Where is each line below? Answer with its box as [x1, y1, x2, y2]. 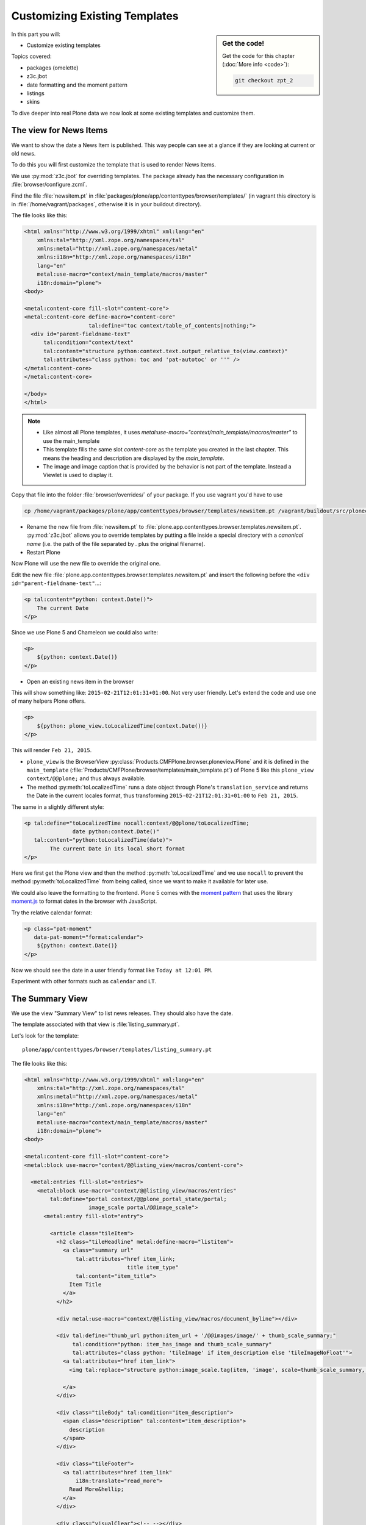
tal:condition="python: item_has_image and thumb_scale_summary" [72, 1341, 272, 1347]
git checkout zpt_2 [235, 77, 293, 84]
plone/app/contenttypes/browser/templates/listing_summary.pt [22, 1046, 212, 1053]
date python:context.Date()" [72, 828, 160, 835]
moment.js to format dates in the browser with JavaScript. [11, 897, 157, 905]
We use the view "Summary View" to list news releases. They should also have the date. [11, 1010, 233, 1017]
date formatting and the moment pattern [26, 81, 128, 88]
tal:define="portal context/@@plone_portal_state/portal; [49, 1196, 227, 1203]
